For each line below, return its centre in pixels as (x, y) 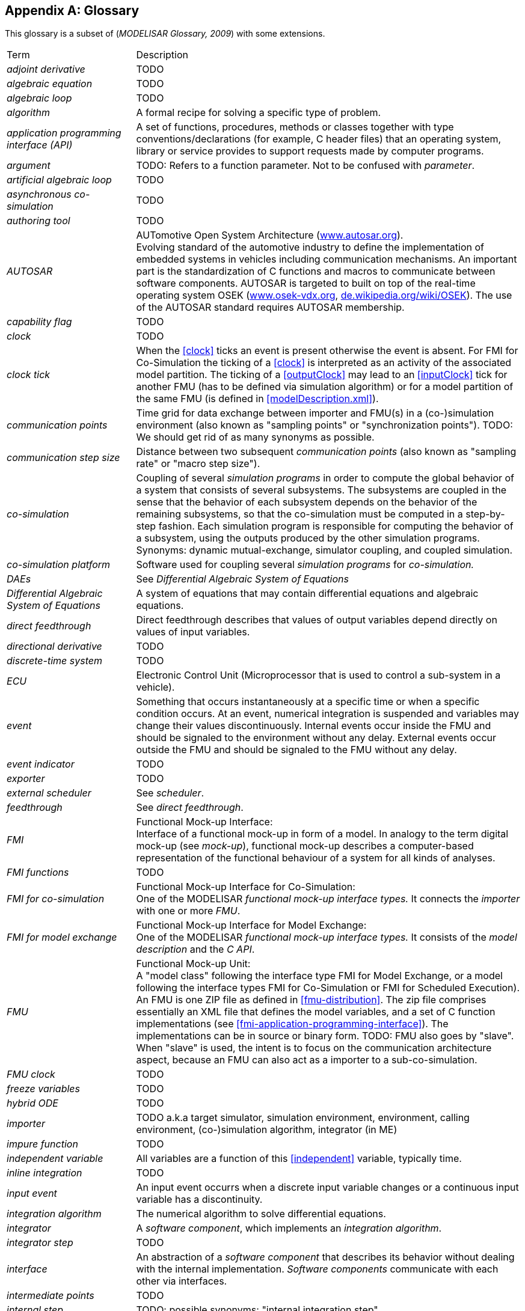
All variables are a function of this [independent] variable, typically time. (299, 1159)
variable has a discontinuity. (199, 1199)
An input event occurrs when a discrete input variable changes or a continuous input (327, 1187)
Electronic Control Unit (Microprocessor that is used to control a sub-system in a (318, 675)
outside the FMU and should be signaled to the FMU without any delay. (296, 750)
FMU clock (31, 1074)
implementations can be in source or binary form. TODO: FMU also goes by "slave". (325, 1036)
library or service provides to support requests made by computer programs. (310, 151)
